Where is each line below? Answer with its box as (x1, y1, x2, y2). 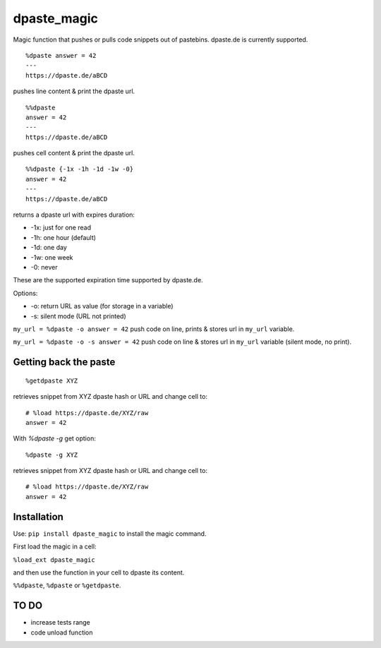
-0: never (30, 263, 58, 271)
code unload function (30, 628, 93, 637)
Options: (13, 289, 38, 297)
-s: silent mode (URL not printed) (30, 311, 126, 320)
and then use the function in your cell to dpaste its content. (13, 568, 185, 577)
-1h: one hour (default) (30, 233, 97, 241)
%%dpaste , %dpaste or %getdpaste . (13, 581, 121, 589)
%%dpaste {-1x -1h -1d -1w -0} (25, 165, 134, 173)
